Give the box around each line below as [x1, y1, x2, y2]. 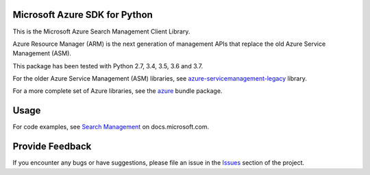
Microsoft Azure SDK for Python [12, 9, 153, 21]
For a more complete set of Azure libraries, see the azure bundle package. [12, 87, 223, 95]
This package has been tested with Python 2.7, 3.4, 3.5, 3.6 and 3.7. [12, 62, 203, 70]
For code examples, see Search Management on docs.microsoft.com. [12, 123, 210, 131]
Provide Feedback [12, 141, 92, 152]
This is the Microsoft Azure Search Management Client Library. [12, 27, 190, 36]
